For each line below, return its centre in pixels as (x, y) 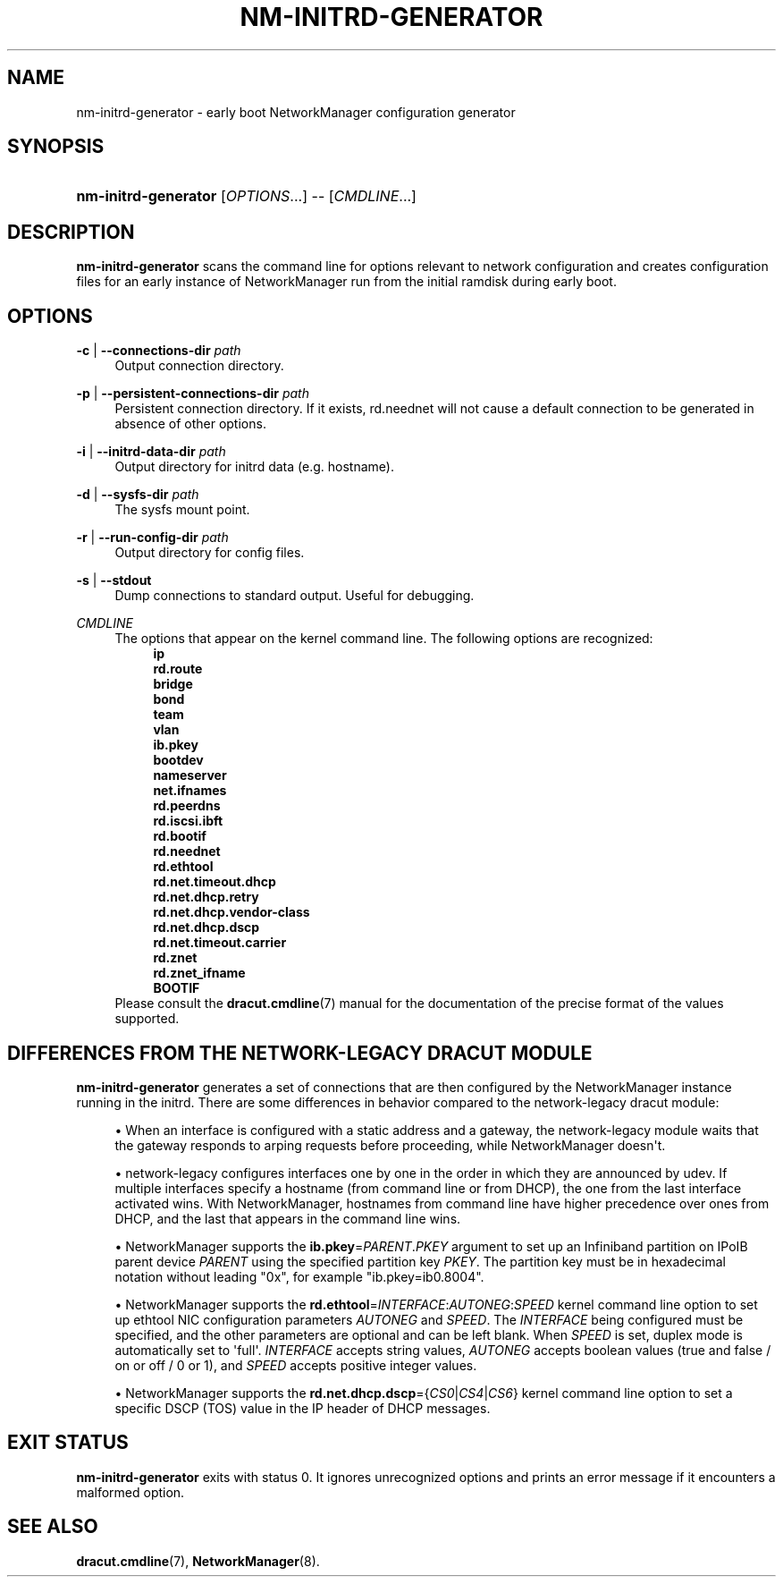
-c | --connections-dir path (159, 351)
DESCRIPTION (71, 232)
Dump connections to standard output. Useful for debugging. (295, 596)
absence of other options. (190, 424)
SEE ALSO (53, 1527)
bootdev (178, 760)
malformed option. (130, 1492)
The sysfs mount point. (182, 510)
